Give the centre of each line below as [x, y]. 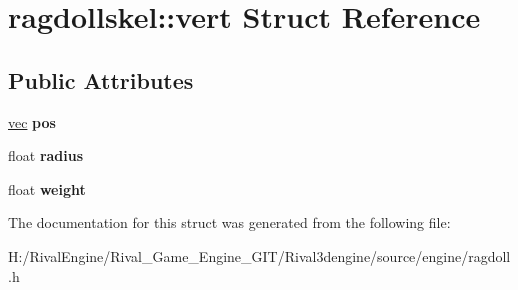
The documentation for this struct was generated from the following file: [229, 222]
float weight [47, 188]
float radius [46, 155]
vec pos [32, 121]
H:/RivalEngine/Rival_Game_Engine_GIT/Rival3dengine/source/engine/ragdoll [259, 255]
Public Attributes [101, 79]
